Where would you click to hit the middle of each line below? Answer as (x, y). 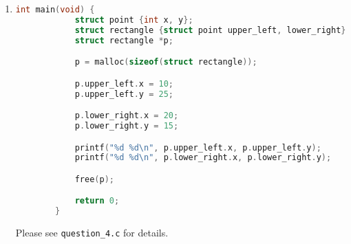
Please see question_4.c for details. (92, 233)
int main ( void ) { (55, 10)
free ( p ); (95, 179)
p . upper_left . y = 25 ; (124, 94)
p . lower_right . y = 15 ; (127, 125)
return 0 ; (97, 201)
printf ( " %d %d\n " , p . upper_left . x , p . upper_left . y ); (198, 147)
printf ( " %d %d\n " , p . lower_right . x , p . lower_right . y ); (203, 158)
